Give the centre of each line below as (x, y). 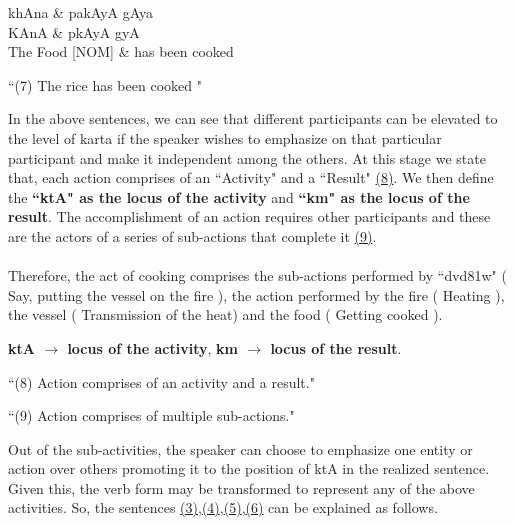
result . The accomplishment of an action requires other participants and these (249, 216)
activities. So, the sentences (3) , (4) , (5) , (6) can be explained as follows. (223, 507)
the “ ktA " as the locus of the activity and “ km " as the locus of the (239, 196)
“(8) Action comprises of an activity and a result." (161, 381)
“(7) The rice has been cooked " (105, 84)
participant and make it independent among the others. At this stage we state (247, 157)
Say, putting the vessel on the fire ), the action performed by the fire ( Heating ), (256, 294)
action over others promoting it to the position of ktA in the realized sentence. (249, 468)
